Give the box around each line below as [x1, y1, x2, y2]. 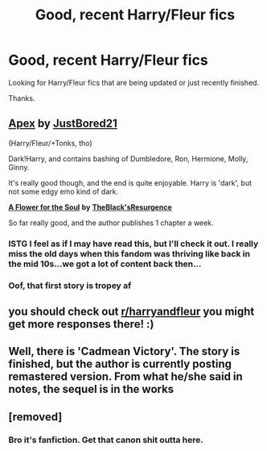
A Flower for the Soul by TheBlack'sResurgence [8, 202, 172, 211]
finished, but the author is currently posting [8, 357, 232, 371]
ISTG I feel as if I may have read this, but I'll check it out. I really [8, 238, 259, 249]
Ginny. [8, 162, 30, 172]
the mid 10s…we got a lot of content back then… [8, 258, 202, 269]
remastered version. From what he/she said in [8, 370, 243, 384]
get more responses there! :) [8, 317, 154, 331]
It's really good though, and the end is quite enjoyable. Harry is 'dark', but [8, 177, 252, 187]
